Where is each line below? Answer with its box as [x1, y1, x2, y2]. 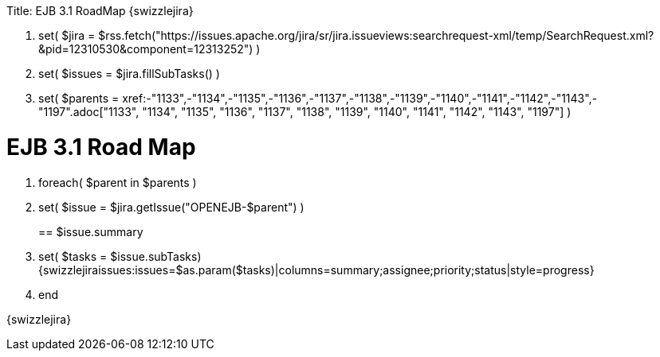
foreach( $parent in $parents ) [38, 175, 197, 189]
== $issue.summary [38, 224, 143, 239]
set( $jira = [38, 29, 96, 42]
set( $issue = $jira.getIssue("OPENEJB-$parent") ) [38, 200, 304, 214]
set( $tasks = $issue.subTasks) [38, 249, 202, 263]
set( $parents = [38, 91, 120, 105]
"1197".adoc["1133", [38, 105, 139, 118]
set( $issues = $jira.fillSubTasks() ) [38, 67, 220, 80]
